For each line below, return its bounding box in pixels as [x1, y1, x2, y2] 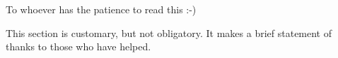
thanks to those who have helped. [6, 39, 151, 54]
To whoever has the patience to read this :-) [6, 2, 197, 16]
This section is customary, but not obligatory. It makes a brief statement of [6, 25, 332, 40]
